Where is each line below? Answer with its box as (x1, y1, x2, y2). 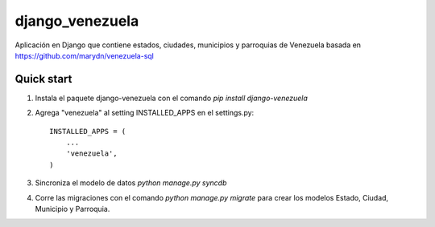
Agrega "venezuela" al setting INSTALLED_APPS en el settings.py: (35, 108, 255, 118)
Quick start (14, 72, 72, 86)
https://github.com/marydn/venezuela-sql (14, 51, 155, 60)
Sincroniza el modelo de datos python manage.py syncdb (35, 178, 227, 188)
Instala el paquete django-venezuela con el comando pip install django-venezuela (35, 93, 308, 103)
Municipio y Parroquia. (35, 204, 110, 213)
